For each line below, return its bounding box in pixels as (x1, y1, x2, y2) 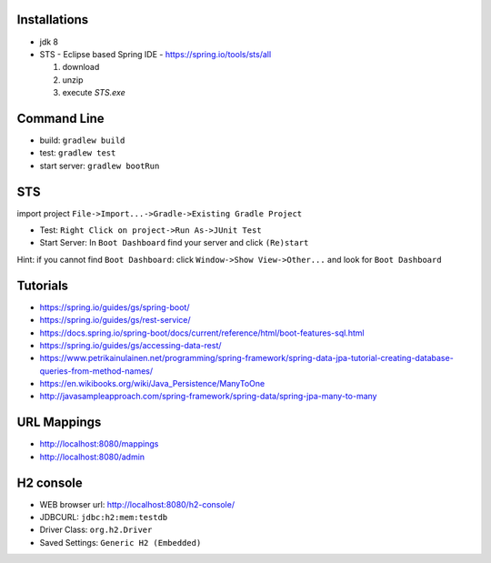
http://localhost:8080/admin (39, 451, 145, 462)
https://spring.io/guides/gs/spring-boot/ (39, 301, 190, 313)
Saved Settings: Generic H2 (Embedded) (39, 537, 202, 548)
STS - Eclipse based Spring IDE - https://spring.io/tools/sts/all (39, 48, 272, 59)
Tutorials (16, 277, 68, 293)
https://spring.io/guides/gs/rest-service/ (39, 315, 191, 326)
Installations (16, 12, 89, 27)
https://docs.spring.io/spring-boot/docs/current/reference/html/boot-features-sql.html (39, 327, 365, 338)
